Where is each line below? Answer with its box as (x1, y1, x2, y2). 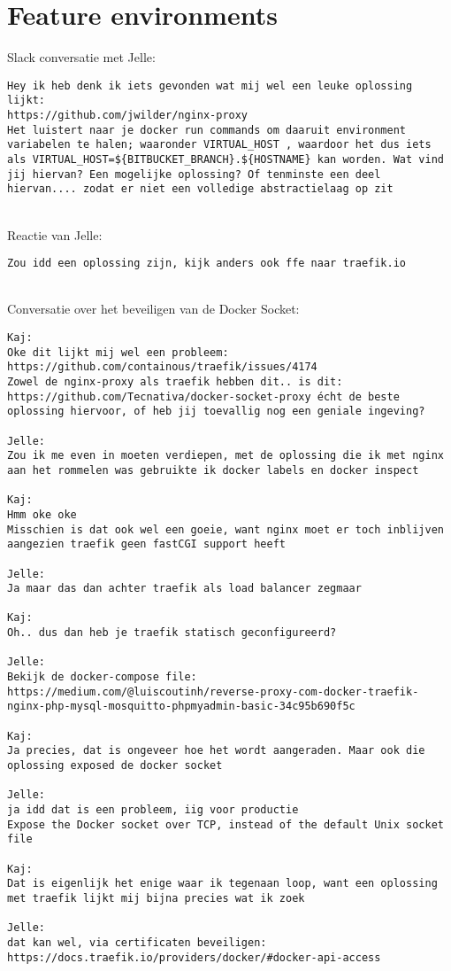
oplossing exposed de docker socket (7, 759, 223, 773)
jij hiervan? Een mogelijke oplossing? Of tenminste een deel (7, 167, 381, 181)
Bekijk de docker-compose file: (7, 671, 197, 684)
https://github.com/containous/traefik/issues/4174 (7, 361, 317, 374)
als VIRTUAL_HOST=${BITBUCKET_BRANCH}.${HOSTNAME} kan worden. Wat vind (7, 153, 444, 166)
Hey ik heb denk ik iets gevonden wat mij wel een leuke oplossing (7, 79, 413, 92)
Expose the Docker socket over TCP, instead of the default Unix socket (7, 818, 444, 831)
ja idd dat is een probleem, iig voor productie (7, 804, 299, 816)
